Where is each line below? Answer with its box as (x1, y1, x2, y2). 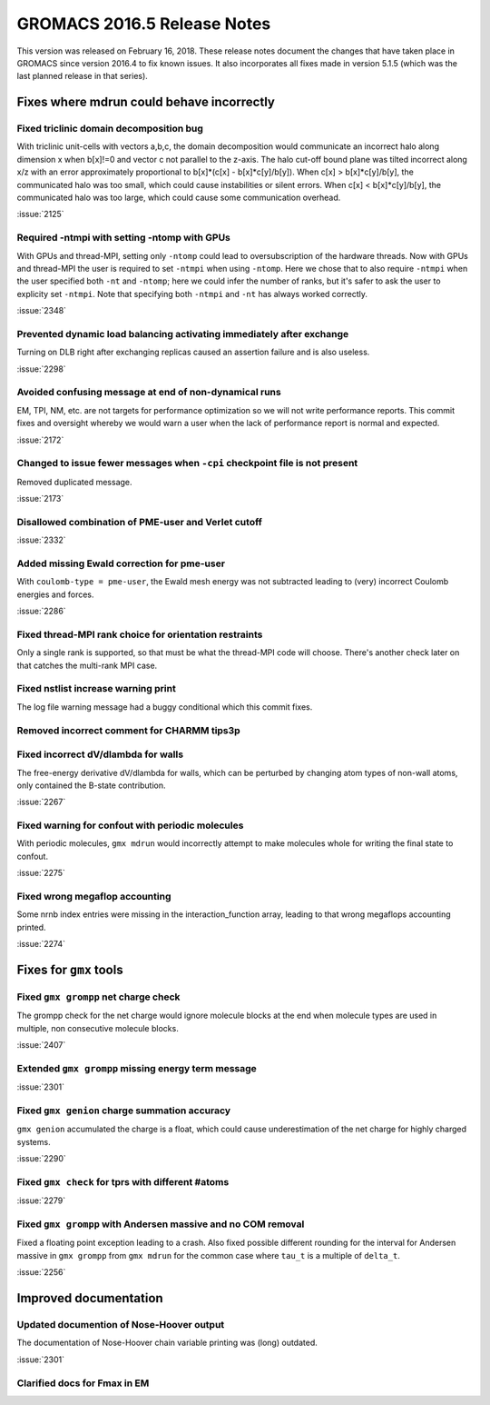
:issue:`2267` (16, 796, 66, 808)
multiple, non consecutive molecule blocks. (16, 1022, 179, 1033)
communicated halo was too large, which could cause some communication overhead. (16, 192, 341, 204)
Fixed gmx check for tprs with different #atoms (16, 1175, 230, 1188)
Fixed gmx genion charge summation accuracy (16, 1104, 231, 1117)
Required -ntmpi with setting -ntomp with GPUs (16, 232, 231, 244)
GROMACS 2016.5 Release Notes (16, 14, 271, 34)
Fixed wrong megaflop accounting (16, 891, 171, 903)
